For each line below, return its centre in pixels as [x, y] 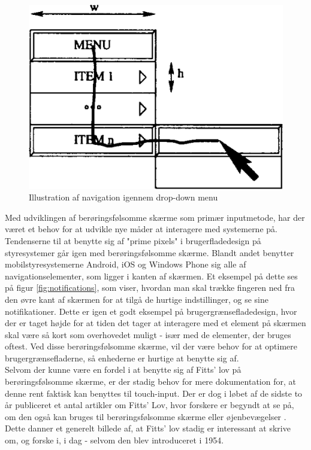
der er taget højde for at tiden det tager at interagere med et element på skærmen [155, 323]
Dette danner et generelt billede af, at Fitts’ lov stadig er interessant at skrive [148, 428]
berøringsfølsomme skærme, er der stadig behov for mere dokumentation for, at [150, 381]
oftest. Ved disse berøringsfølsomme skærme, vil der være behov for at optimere [151, 346]
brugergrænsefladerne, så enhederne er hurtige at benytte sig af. [122, 358]
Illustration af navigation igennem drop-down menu [123, 197]
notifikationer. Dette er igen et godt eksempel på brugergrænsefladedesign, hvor [151, 311]
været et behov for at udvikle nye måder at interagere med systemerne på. [141, 229]
